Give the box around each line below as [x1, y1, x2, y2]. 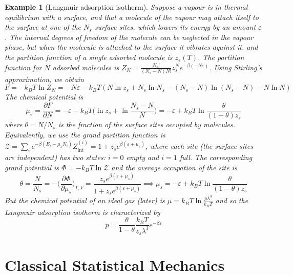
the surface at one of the [5, 22, 81, 32]
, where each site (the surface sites [145, 141, 253, 151]
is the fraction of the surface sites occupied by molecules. [58, 119, 236, 130]
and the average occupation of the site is [111, 162, 237, 172]
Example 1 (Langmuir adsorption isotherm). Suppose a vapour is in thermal [5, 2, 248, 12]
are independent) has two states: [5, 151, 106, 162]
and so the [215, 195, 248, 206]
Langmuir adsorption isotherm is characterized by [5, 206, 160, 217]
